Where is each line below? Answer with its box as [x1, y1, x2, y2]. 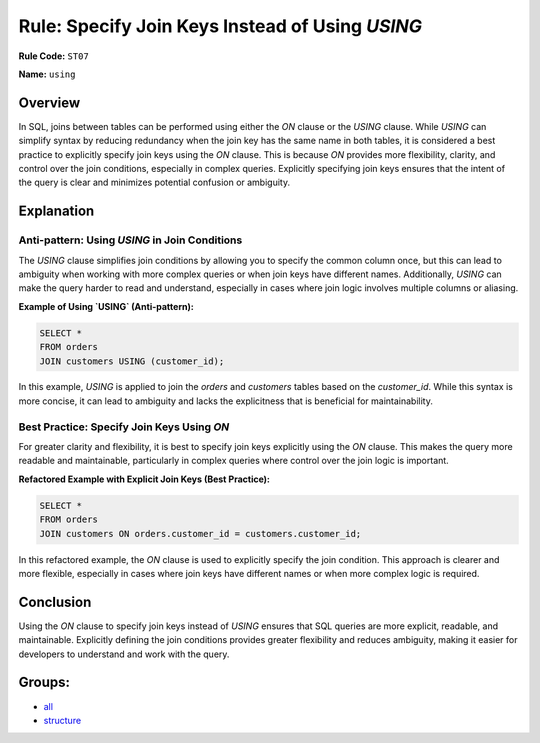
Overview [18, 94, 81, 111]
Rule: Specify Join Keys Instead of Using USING [18, 15, 422, 37]
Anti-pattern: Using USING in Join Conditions [18, 233, 243, 247]
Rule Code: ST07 [18, 50, 89, 62]
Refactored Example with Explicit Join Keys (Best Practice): [18, 473, 270, 485]
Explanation [18, 203, 95, 220]
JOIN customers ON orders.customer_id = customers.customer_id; [39, 528, 362, 539]
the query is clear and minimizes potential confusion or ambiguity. [18, 176, 290, 189]
